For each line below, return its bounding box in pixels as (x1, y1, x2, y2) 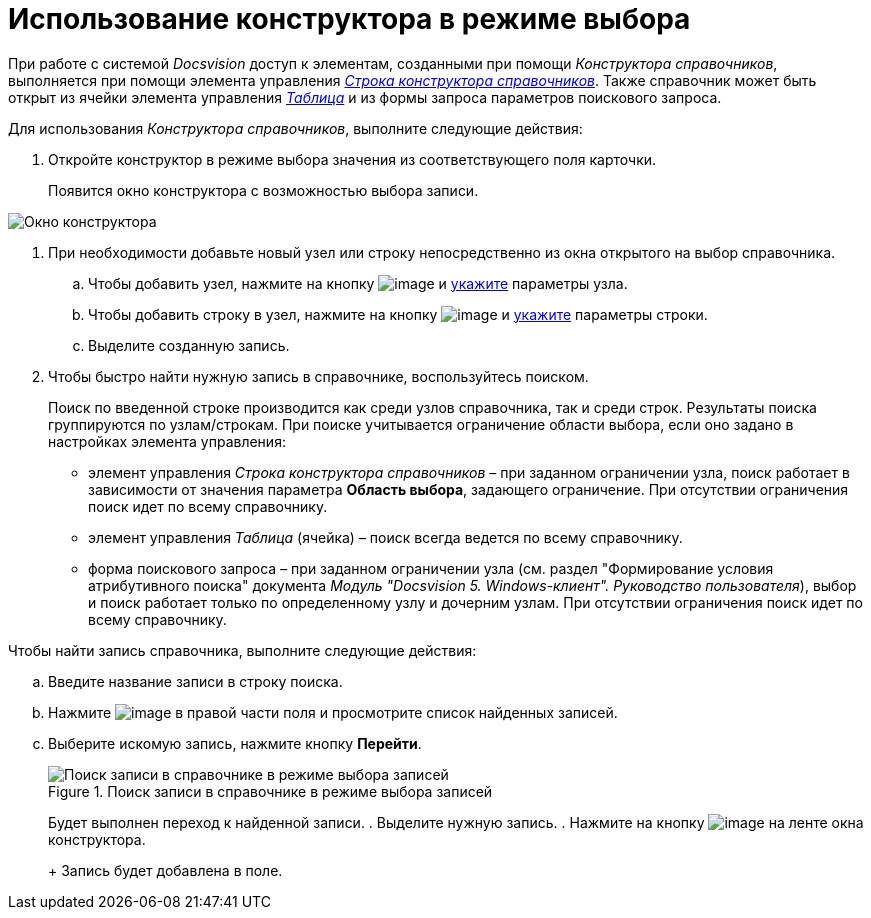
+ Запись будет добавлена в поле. (48, 861, 283, 879)
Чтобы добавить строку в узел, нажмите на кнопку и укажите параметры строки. (88, 305, 708, 323)
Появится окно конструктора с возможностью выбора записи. (48, 181, 479, 199)
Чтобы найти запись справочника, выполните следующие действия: (8, 641, 477, 659)
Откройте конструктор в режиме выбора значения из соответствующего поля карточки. (48, 150, 657, 168)
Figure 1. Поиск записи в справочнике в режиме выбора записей (48, 782, 493, 800)
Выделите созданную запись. (88, 336, 290, 354)
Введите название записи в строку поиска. (48, 672, 343, 690)
